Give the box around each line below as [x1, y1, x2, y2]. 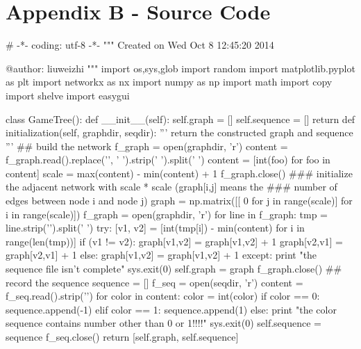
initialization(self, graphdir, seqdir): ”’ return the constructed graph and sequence [6, 125, 353, 140]
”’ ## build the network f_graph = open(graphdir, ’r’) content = [6, 138, 288, 153]
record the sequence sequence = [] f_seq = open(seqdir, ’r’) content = [6, 275, 303, 289]
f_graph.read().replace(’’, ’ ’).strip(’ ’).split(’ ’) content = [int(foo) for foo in [6, 152, 330, 167]
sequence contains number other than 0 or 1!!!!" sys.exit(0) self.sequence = [6, 316, 321, 330]
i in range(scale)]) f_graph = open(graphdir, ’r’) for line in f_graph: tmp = [6, 206, 328, 221]
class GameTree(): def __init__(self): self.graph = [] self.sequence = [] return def [6, 111, 355, 126]
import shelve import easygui [6, 88, 130, 102]
